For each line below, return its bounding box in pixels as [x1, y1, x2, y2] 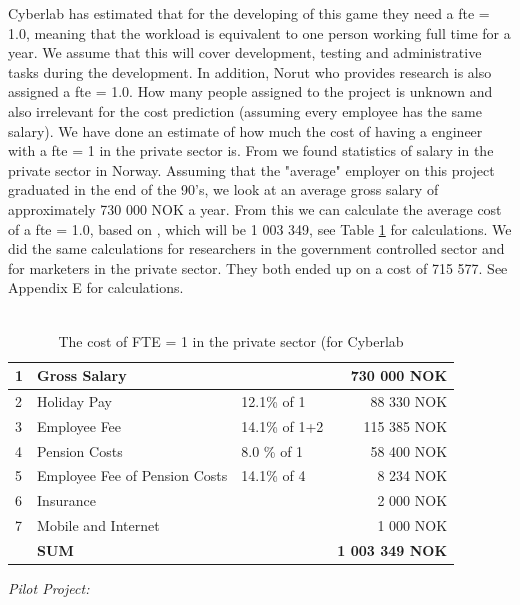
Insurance [37, 490, 96, 511]
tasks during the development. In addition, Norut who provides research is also [8, 61, 492, 82]
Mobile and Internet [37, 515, 160, 536]
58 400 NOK [370, 440, 448, 461]
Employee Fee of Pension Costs [37, 465, 228, 486]
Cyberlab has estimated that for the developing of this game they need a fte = [8, 3, 490, 23]
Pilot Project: [8, 578, 90, 599]
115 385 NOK [363, 415, 448, 436]
